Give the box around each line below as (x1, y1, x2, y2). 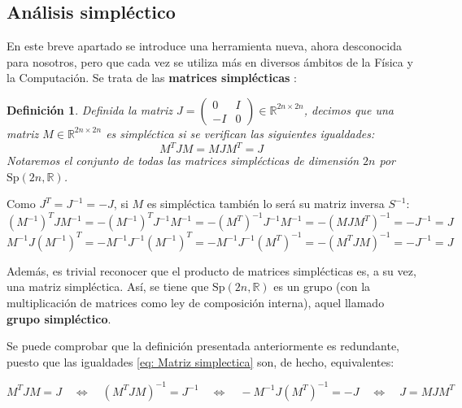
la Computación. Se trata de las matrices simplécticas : (7, 69, 297, 86)
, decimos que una (303, 101, 394, 118)
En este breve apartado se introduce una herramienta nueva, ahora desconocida (7, 37, 402, 54)
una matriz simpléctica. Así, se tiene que (7, 278, 209, 295)
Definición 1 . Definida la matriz (7, 101, 172, 118)
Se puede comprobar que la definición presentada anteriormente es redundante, (7, 337, 400, 354)
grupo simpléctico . (7, 310, 111, 327)
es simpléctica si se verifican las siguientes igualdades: (106, 124, 375, 141)
